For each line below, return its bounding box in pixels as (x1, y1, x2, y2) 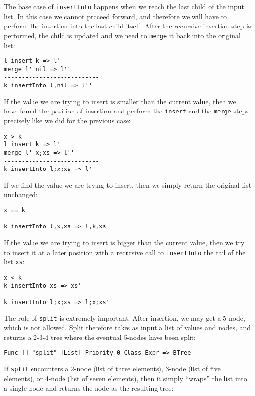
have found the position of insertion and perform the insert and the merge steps (4, 106, 249, 116)
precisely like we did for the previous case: (4, 115, 131, 125)
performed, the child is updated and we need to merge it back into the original (4, 30, 241, 40)
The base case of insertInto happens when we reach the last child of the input (4, 1, 245, 11)
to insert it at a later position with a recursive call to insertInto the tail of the (4, 247, 246, 257)
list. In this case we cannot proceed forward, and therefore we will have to (4, 11, 227, 21)
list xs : (4, 256, 25, 267)
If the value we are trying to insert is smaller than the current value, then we (4, 96, 236, 106)
